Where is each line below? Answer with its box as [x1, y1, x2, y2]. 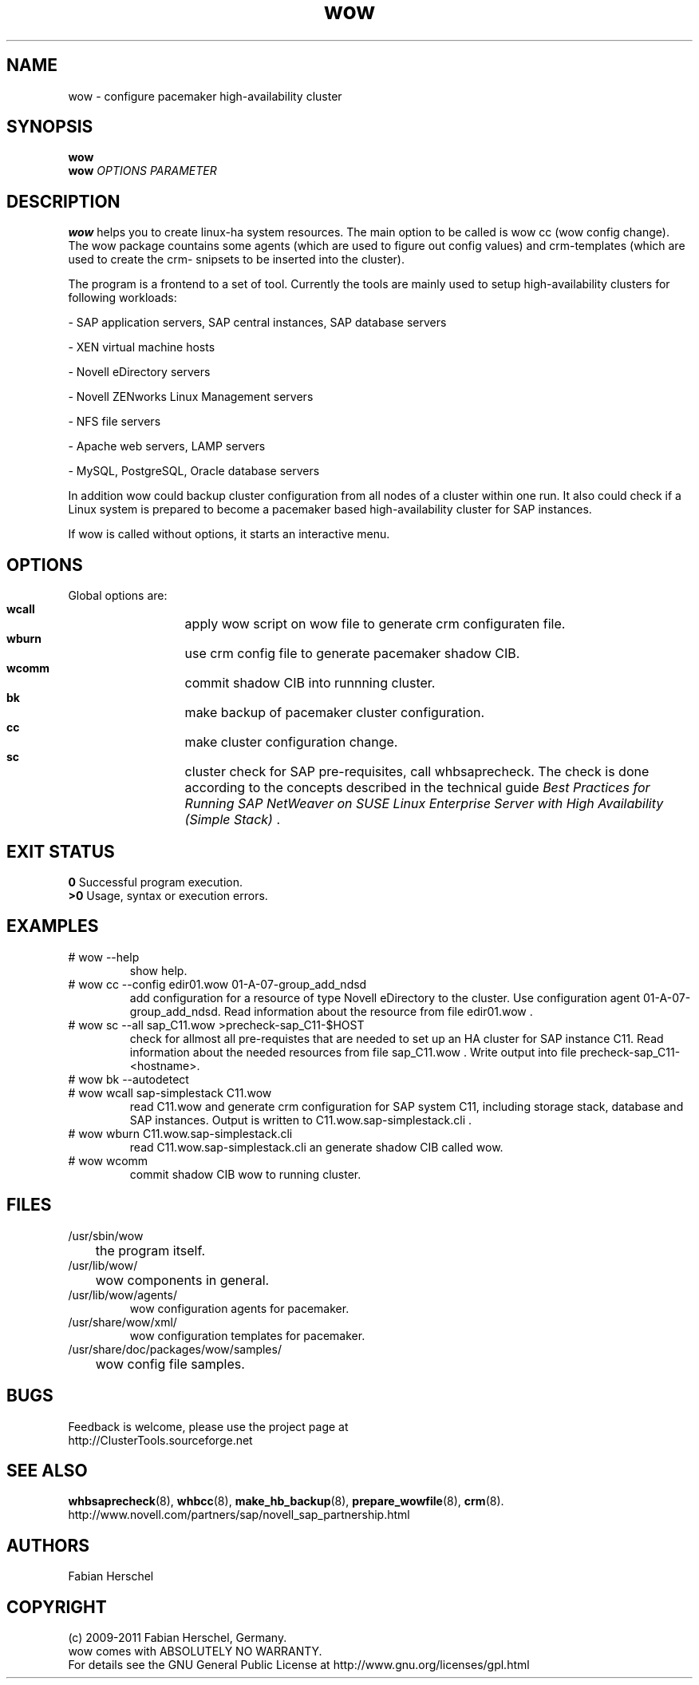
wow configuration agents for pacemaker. [129, 1301, 349, 1315]
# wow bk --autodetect [68, 1072, 189, 1086]
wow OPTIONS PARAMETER [68, 164, 217, 178]
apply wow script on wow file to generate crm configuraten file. [184, 616, 566, 632]
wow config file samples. [95, 1355, 245, 1372]
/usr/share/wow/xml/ [68, 1314, 177, 1329]
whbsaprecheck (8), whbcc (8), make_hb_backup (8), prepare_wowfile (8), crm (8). [68, 1494, 504, 1509]
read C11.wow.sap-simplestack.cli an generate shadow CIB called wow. [129, 1140, 504, 1154]
